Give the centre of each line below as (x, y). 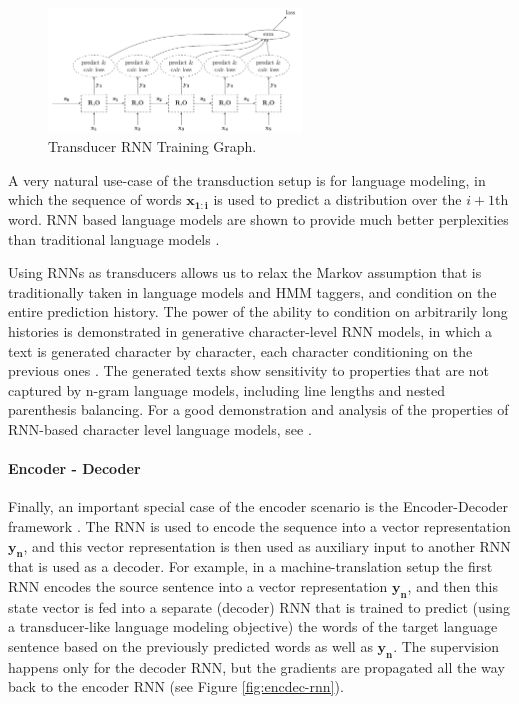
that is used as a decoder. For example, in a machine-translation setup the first (250, 566)
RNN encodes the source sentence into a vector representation (198, 585)
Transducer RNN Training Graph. (152, 146)
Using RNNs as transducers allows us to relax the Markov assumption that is (245, 272)
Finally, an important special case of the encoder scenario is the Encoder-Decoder (258, 506)
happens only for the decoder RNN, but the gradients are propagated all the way (256, 666)
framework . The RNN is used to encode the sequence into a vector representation (259, 526)
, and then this (452, 585)
